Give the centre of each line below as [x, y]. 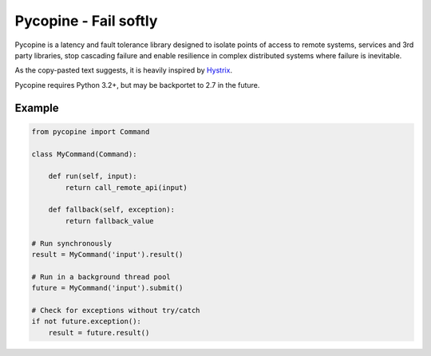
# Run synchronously [71, 243]
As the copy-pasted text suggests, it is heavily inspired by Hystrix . [124, 70]
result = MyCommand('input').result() [107, 255]
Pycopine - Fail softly [86, 21]
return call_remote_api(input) [126, 187]
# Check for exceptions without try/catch [116, 310]
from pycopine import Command [91, 131]
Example [37, 108]
